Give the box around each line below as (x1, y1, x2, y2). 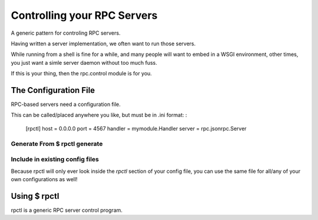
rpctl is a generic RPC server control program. (11, 206, 123, 214)
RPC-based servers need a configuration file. (11, 101, 121, 108)
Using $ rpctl (11, 191, 59, 201)
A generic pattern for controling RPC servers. (11, 29, 121, 36)
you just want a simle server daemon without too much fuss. (11, 59, 157, 66)
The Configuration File (11, 85, 95, 95)
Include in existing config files (11, 155, 100, 164)
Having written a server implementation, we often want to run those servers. (11, 40, 196, 47)
